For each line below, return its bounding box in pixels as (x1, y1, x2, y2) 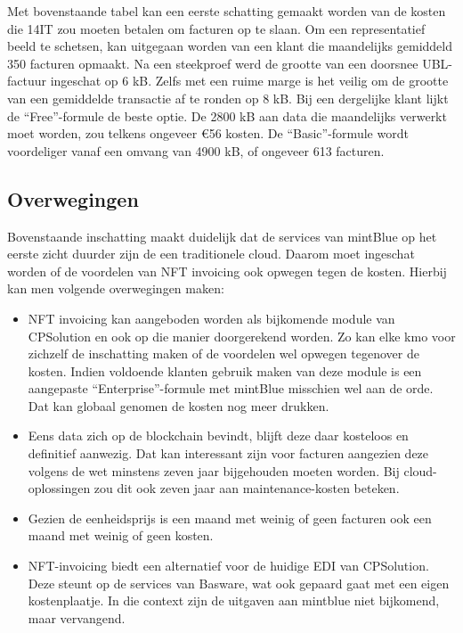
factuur (7, 71, 47, 90)
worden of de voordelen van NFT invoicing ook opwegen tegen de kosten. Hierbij (7, 261, 447, 280)
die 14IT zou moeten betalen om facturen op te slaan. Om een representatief (7, 19, 426, 37)
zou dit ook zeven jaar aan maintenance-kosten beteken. (93, 479, 400, 497)
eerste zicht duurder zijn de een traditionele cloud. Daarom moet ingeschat (7, 244, 415, 263)
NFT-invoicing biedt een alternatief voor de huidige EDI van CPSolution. (28, 556, 429, 575)
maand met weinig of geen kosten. (28, 526, 214, 545)
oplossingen (28, 479, 91, 497)
